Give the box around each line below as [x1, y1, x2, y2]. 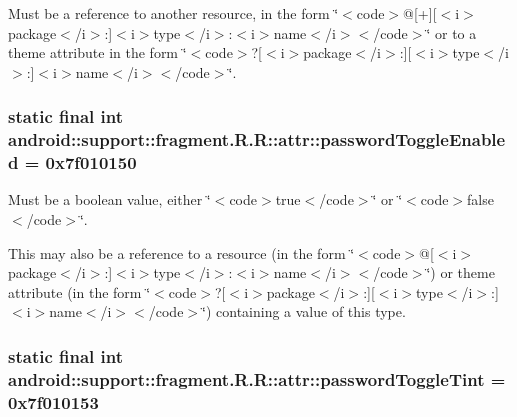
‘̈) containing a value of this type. [202, 301, 406, 322]
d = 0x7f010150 [8, 150, 137, 175]
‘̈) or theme [426, 262, 495, 283]
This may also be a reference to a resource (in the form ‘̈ [8, 242, 355, 263]
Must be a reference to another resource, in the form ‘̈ [8, 3, 339, 23]
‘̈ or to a [426, 22, 477, 43]
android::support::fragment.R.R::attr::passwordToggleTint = [8, 366, 506, 391]
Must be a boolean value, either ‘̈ [8, 189, 211, 210]
